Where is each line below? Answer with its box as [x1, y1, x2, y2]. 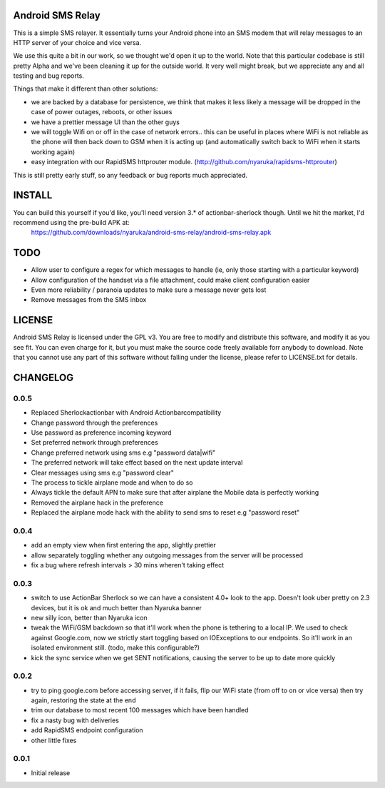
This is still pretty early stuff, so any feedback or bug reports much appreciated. [13, 171, 248, 179]
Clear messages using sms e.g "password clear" [31, 468, 175, 477]
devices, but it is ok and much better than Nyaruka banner [31, 603, 202, 612]
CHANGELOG [13, 371, 74, 383]
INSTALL [13, 189, 53, 201]
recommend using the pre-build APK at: [13, 218, 130, 226]
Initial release [31, 768, 71, 777]
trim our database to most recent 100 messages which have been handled [31, 706, 249, 714]
